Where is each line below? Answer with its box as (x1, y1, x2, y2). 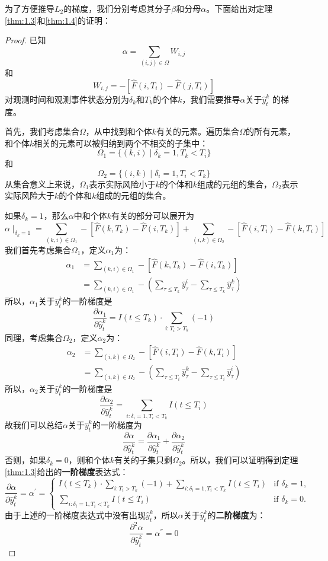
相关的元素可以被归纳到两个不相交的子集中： (34, 136, 208, 149)
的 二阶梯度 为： (207, 509, 266, 521)
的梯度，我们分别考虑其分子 (63, 2, 172, 14)
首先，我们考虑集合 (5, 125, 79, 138)
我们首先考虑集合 (5, 243, 71, 256)
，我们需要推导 (182, 93, 240, 105)
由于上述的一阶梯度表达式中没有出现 (5, 509, 146, 521)
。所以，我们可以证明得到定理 (182, 454, 298, 466)
